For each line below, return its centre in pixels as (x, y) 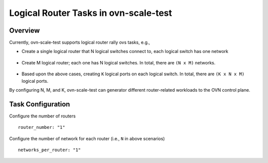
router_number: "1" (42, 127)
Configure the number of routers (42, 116)
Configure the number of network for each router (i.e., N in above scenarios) (87, 138)
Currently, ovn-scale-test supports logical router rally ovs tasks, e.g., (80, 43)
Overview (25, 30)
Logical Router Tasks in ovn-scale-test (91, 13)
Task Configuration (40, 104)
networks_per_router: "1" (50, 150)
